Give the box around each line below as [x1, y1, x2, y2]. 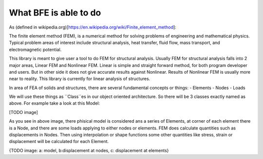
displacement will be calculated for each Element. [9, 139, 109, 144]
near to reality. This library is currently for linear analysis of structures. [9, 76, 150, 82]
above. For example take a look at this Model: [9, 100, 100, 106]
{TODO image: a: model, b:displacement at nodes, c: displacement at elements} [9, 147, 169, 153]
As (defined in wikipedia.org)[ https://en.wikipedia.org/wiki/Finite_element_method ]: [9, 24, 176, 30]
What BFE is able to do [9, 7, 101, 18]
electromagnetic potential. [9, 47, 62, 52]
